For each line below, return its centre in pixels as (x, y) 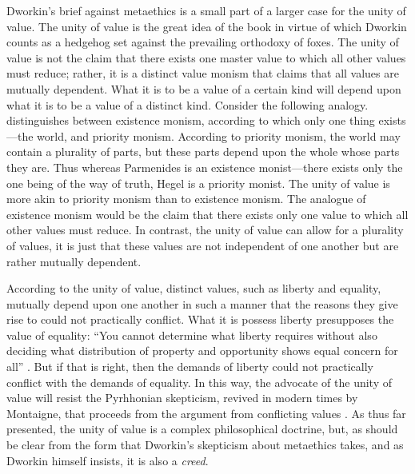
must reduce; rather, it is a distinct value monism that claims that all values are (203, 73)
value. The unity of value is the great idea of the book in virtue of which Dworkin (207, 26)
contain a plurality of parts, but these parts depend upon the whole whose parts (203, 151)
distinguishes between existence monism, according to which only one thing (191, 120)
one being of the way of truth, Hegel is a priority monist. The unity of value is (198, 183)
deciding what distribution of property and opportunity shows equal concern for (202, 351)
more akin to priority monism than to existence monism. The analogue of (186, 199)
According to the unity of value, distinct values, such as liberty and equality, (194, 288)
